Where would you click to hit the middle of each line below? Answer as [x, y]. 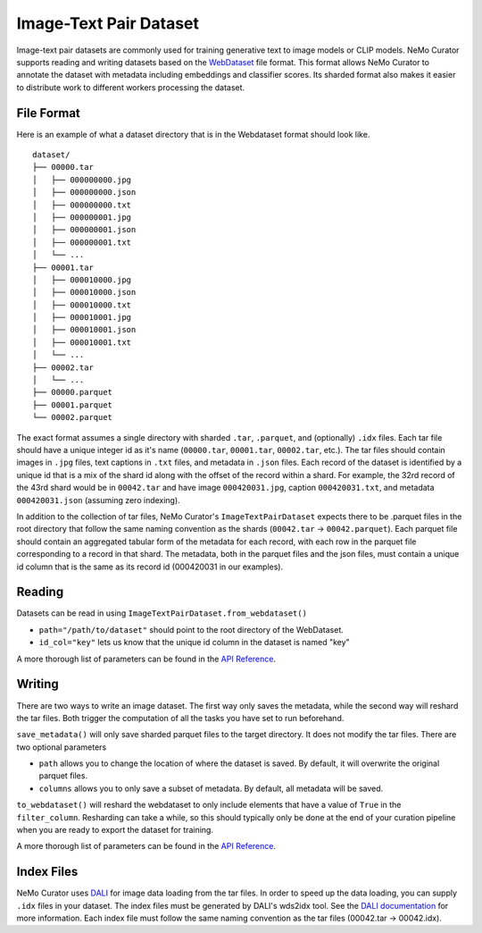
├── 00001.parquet [73, 405]
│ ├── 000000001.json [84, 230]
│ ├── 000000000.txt [82, 205]
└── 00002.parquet [73, 417]
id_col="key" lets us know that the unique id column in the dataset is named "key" [194, 643]
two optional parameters [62, 747]
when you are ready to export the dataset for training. [115, 830]
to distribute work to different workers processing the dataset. [131, 87]
